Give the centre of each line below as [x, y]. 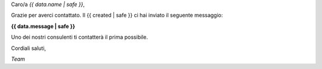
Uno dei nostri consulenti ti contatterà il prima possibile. [80, 37]
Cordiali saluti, [29, 48]
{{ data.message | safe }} [43, 26]
